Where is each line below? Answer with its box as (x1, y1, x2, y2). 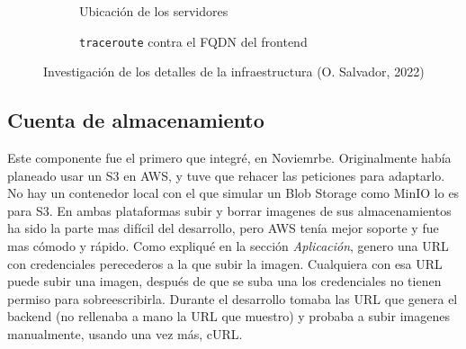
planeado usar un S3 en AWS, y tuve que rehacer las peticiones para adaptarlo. (7, 166, 445, 184)
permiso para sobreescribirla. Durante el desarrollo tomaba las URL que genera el (7, 289, 458, 308)
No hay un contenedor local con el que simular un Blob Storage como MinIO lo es (7, 183, 460, 202)
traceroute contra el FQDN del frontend (79, 31, 308, 50)
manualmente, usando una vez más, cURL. (7, 324, 243, 343)
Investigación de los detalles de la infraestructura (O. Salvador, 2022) (43, 62, 425, 81)
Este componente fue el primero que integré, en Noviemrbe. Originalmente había (7, 148, 452, 167)
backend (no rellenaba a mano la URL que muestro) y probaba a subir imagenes (7, 307, 450, 326)
